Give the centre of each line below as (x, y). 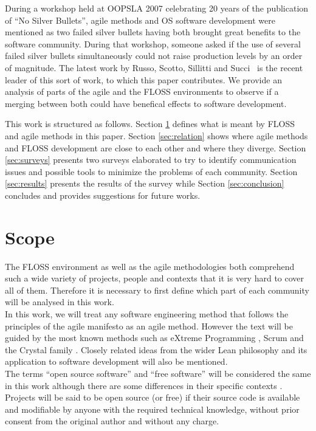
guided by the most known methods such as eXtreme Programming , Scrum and (154, 338)
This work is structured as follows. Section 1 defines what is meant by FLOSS (150, 124)
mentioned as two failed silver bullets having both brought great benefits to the (153, 32)
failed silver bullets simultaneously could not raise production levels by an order (154, 56)
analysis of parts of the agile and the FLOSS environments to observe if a (142, 91)
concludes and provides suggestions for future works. (103, 195)
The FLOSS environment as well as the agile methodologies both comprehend (150, 266)
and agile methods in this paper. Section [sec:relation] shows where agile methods (156, 135)
